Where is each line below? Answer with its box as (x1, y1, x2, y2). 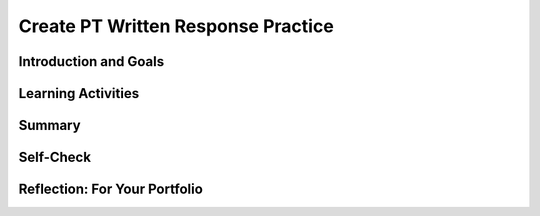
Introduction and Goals (18, 53, 165, 70)
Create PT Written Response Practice (18, 15, 334, 37)
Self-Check (18, 149, 92, 166)
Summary (18, 117, 81, 134)
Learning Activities (18, 85, 140, 102)
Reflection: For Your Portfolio (18, 181, 204, 198)
